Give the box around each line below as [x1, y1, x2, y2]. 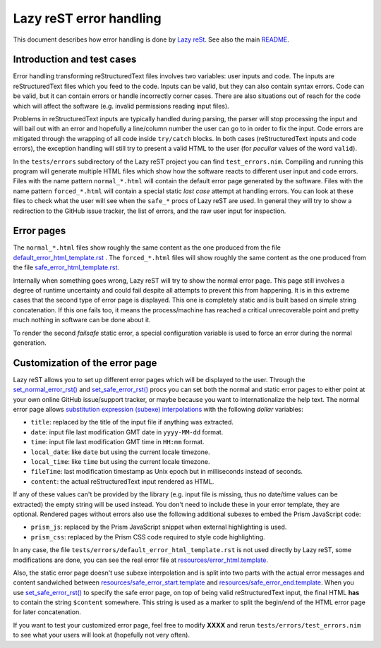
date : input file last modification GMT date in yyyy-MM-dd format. [30, 427, 224, 436]
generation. [13, 338, 47, 347]
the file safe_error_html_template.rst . [13, 263, 120, 271]
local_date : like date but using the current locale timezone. [30, 448, 210, 456]
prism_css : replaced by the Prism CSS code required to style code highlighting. [30, 532, 265, 541]
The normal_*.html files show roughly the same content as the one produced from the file [13, 243, 282, 252]
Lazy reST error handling [13, 11, 162, 26]
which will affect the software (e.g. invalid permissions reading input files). [13, 102, 229, 110]
